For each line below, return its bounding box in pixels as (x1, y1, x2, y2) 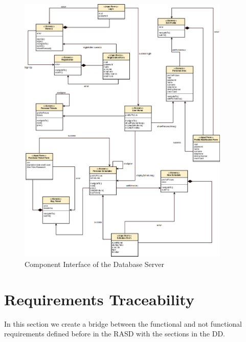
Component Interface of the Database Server (25, 258, 164, 269)
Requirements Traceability (4, 288, 194, 309)
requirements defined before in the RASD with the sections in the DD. (4, 328, 226, 339)
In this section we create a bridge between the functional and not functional (4, 318, 242, 329)
